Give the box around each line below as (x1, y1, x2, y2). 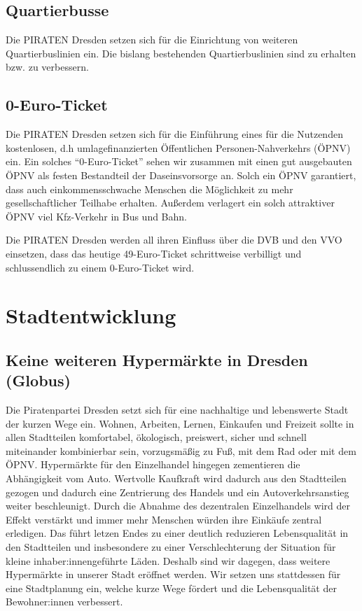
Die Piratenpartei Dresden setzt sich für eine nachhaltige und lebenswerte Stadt (6, 402, 349, 417)
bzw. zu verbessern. (6, 59, 89, 74)
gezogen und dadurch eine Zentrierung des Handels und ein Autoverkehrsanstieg (6, 484, 349, 499)
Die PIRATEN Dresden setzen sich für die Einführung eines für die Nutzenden (6, 127, 343, 141)
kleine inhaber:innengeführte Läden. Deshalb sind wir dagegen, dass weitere (6, 553, 330, 568)
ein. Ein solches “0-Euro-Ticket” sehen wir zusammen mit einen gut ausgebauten (6, 154, 352, 169)
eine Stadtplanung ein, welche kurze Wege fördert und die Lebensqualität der (6, 580, 337, 595)
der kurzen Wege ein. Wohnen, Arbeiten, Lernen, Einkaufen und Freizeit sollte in (6, 416, 354, 430)
